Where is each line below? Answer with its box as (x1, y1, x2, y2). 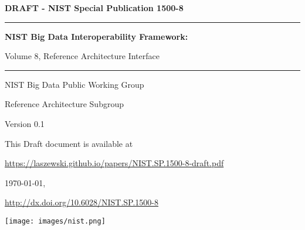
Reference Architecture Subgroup (5, 98, 124, 110)
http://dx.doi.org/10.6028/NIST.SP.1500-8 (5, 196, 159, 208)
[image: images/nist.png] (5, 217, 106, 225)
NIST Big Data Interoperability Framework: (5, 30, 188, 42)
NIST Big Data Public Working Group (5, 78, 144, 90)
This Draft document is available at (5, 137, 133, 149)
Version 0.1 (5, 117, 45, 129)
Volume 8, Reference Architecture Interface (5, 50, 160, 62)
